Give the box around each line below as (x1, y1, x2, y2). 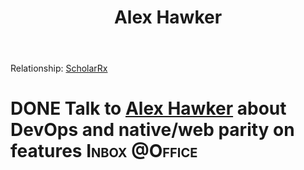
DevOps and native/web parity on (10, 119, 295, 141)
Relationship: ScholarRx (10, 62, 108, 75)
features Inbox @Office (10, 140, 198, 163)
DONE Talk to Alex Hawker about (10, 97, 287, 120)
